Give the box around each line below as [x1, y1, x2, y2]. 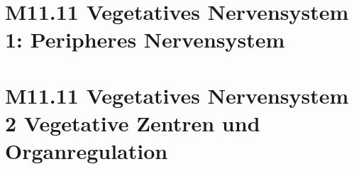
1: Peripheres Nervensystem [5, 25, 285, 54]
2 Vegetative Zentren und [5, 108, 260, 137]
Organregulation [5, 136, 168, 165]
